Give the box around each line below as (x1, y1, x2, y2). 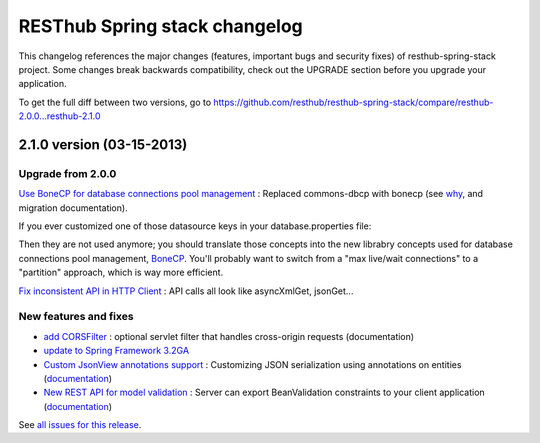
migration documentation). (18, 201, 129, 214)
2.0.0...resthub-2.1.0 (18, 110, 101, 122)
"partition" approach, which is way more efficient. (18, 266, 224, 279)
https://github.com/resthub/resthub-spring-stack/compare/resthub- (213, 96, 494, 108)
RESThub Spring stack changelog (18, 15, 304, 37)
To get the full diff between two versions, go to (18, 96, 212, 108)
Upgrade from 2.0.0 (18, 166, 117, 180)
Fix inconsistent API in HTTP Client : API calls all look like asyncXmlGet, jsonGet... (18, 285, 354, 297)
